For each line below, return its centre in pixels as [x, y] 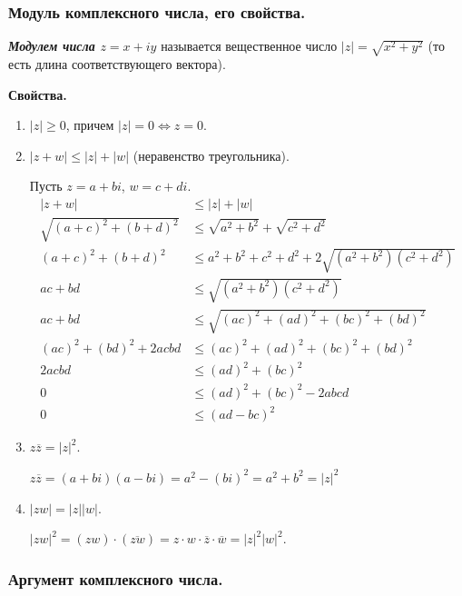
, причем [90, 125]
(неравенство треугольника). [211, 155]
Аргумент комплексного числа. [116, 578]
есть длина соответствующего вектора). [117, 63]
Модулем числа [52, 46]
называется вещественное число [249, 46]
